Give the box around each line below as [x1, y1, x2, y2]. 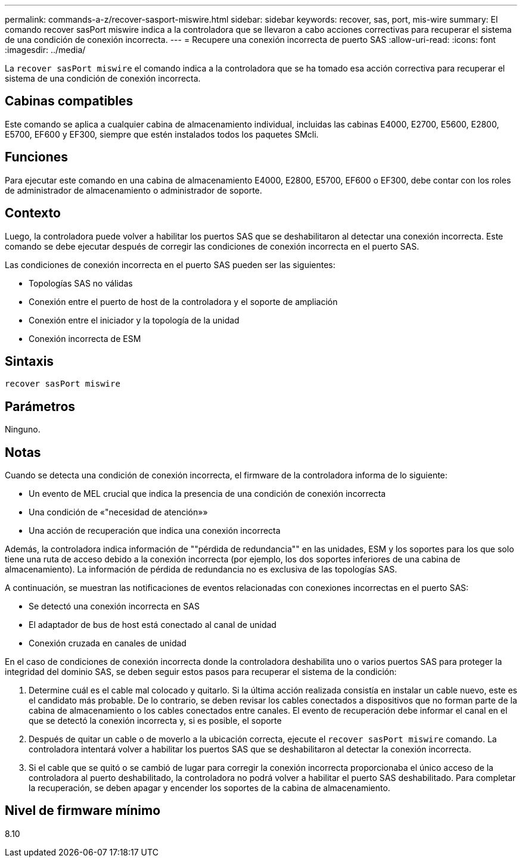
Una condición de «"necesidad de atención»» [29, 507, 208, 518]
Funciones [5, 150, 69, 165]
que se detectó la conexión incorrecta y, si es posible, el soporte [29, 715, 282, 726]
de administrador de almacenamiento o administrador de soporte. [5, 185, 262, 195]
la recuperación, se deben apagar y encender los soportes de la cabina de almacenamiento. [29, 783, 390, 793]
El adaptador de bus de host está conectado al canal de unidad [29, 620, 276, 630]
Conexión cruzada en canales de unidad [29, 638, 187, 649]
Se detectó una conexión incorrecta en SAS [29, 601, 200, 612]
